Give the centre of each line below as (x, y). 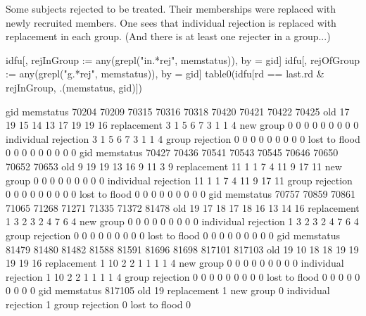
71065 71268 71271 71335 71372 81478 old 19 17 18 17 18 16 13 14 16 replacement (183, 207)
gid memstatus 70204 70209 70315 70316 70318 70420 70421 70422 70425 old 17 (178, 111)
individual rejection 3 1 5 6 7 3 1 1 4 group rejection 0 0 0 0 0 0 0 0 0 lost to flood (183, 138)
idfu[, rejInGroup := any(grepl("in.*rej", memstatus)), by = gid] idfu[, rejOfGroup (183, 59)
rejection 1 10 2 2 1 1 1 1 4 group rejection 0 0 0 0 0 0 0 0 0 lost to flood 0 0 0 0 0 (183, 276)
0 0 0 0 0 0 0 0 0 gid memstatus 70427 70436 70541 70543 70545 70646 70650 (172, 152)
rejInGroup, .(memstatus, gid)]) (74, 87)
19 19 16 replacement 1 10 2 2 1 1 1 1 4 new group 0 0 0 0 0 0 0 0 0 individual (175, 263)
